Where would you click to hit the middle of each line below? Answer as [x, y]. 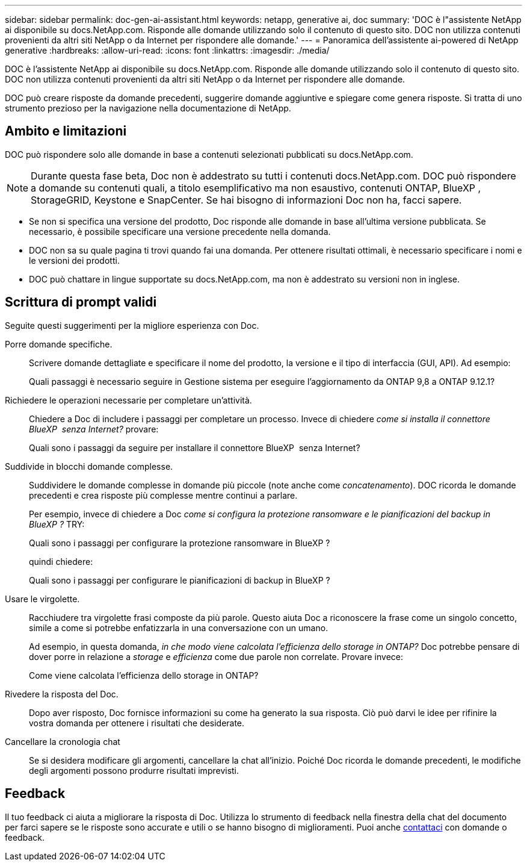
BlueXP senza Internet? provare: [94, 429]
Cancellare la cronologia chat [63, 741]
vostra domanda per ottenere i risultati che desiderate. [137, 723]
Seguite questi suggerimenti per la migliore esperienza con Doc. [132, 325]
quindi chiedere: [61, 561]
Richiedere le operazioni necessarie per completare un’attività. [128, 400]
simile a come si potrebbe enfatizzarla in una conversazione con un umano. [179, 628]
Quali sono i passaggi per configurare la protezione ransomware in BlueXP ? [180, 543]
